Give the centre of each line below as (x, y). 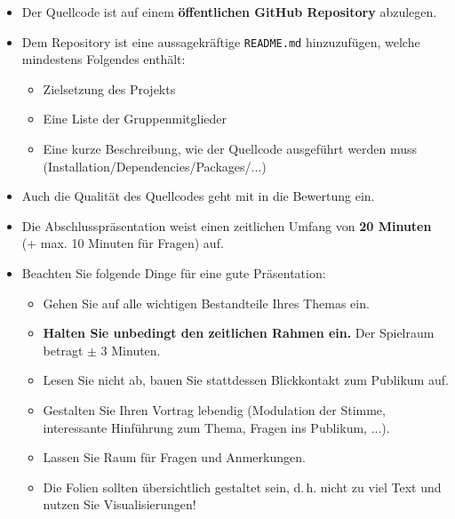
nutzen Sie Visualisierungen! (120, 504)
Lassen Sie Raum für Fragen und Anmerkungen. (174, 457)
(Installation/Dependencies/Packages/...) (155, 166)
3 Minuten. (131, 350)
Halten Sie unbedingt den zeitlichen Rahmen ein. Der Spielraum (239, 333)
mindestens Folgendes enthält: (104, 59)
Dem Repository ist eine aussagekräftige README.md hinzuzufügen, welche (221, 41)
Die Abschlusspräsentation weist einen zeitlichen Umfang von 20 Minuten (227, 225)
